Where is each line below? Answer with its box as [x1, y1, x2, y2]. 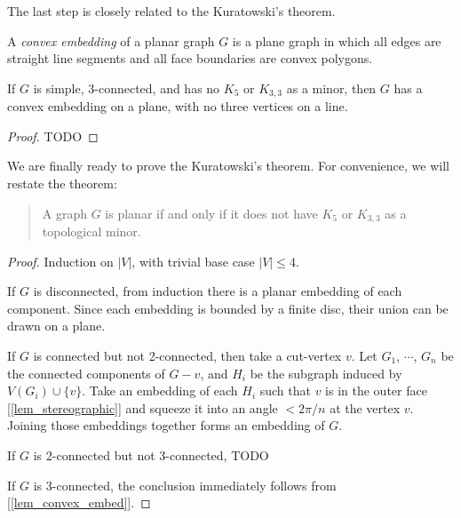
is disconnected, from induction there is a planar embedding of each [33, 282, 402, 300]
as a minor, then [286, 78, 377, 97]
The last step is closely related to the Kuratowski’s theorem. [7, 2, 336, 20]
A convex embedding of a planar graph [7, 31, 215, 50]
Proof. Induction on [7, 251, 114, 270]
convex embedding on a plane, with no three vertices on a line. [7, 97, 348, 116]
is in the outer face [325, 381, 427, 400]
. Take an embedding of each [82, 381, 238, 400]
